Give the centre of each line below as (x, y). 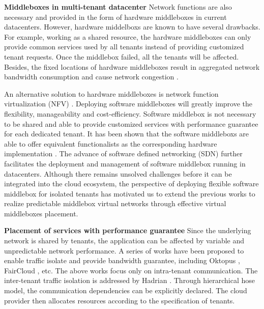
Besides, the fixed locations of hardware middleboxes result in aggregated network (132, 66)
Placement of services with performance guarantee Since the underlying (128, 230)
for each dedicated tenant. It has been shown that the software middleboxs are (127, 134)
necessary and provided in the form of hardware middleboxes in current (115, 17)
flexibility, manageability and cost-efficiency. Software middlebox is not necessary (130, 113)
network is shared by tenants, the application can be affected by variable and (124, 241)
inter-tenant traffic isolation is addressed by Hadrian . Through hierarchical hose (130, 280)
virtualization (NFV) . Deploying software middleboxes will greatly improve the (128, 104)
